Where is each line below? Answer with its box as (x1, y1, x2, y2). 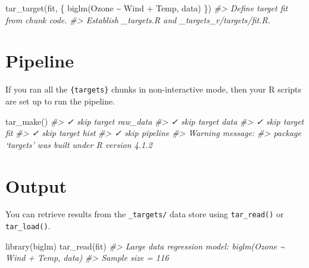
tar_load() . (5, 220, 51, 232)
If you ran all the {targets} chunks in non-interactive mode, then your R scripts (5, 83, 302, 96)
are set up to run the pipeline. (5, 94, 116, 107)
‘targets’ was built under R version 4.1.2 (5, 138, 152, 150)
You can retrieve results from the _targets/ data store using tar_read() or (5, 208, 284, 220)
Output (5, 173, 67, 198)
